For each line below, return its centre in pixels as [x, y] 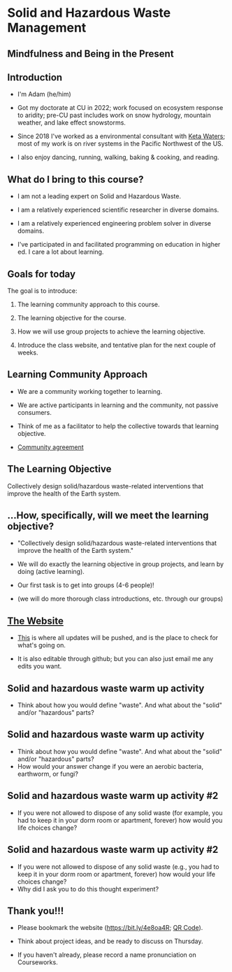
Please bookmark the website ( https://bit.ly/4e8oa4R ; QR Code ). [110, 928]
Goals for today [41, 274]
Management [47, 28]
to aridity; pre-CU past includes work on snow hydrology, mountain [114, 115]
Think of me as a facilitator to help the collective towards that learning [118, 426]
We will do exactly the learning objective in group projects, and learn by [121, 564]
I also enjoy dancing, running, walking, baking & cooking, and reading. [118, 157]
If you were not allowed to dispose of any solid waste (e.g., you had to [118, 866]
